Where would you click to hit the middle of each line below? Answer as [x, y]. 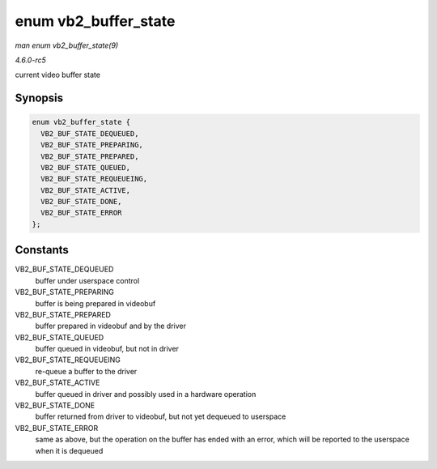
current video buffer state [58, 75]
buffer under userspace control [87, 280]
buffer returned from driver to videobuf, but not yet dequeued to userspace [161, 416]
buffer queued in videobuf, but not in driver [107, 349]
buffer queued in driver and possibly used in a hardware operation [146, 394]
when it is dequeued [69, 450]
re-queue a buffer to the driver [86, 371]
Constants [42, 250]
